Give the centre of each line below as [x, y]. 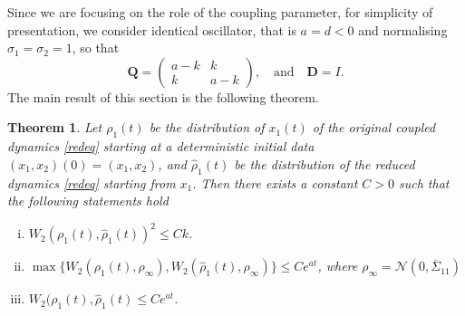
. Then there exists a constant [275, 182]
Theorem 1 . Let [55, 127]
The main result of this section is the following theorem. [163, 96]
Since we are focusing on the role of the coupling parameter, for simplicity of [220, 12]
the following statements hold [88, 201]
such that [424, 182]
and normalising [403, 29]
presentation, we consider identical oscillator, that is [152, 29]
